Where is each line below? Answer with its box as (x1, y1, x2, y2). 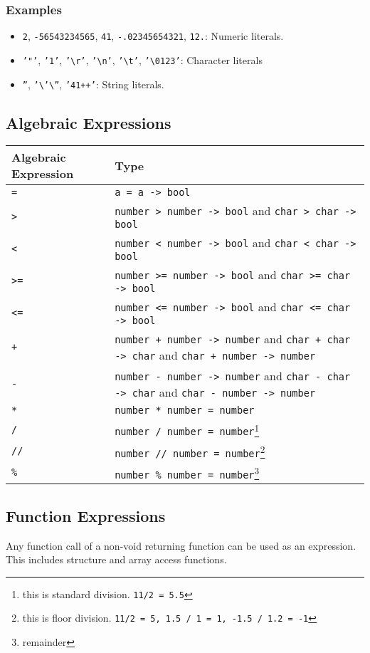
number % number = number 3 (115, 464, 260, 481)
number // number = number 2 (115, 442, 265, 460)
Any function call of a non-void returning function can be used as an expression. (6, 538, 356, 553)
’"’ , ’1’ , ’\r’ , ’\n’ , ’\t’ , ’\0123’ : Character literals (22, 52, 263, 67)
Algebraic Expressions (6, 111, 171, 133)
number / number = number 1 (115, 420, 260, 438)
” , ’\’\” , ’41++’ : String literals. (22, 76, 164, 91)
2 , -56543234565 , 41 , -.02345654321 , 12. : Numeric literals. (22, 28, 284, 43)
